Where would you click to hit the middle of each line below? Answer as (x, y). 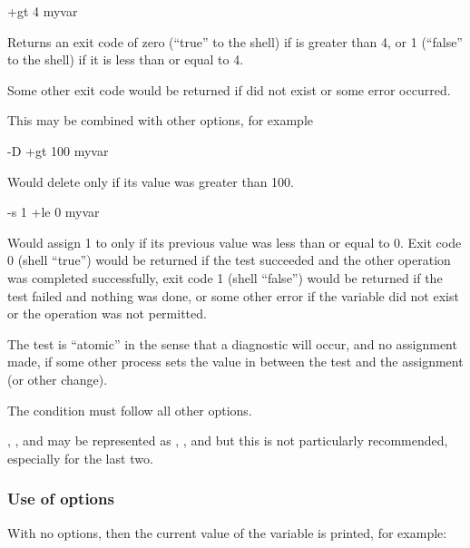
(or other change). (58, 379)
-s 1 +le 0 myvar (54, 212)
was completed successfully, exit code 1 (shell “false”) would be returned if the (225, 277)
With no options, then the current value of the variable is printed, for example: (227, 532)
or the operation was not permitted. (107, 313)
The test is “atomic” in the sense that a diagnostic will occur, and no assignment (232, 343)
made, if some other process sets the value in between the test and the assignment (235, 362)
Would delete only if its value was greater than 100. (151, 181)
